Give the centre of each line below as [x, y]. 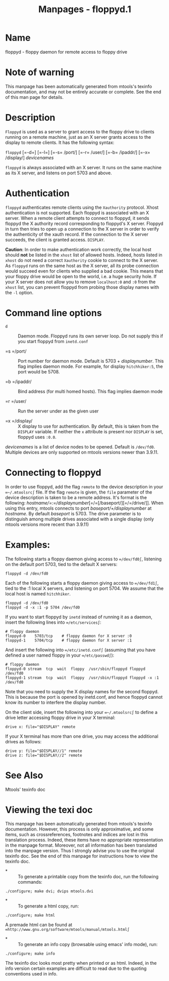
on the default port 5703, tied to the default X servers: [61, 564]
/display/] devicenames [30, 158]
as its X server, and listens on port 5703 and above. [59, 173]
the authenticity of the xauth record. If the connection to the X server [77, 234]
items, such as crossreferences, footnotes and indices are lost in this [77, 835]
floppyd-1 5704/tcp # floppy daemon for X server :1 [69, 640]
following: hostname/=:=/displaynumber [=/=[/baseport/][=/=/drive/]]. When [84, 503]
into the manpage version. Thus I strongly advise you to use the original [80, 851]
